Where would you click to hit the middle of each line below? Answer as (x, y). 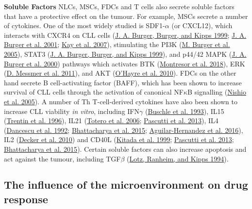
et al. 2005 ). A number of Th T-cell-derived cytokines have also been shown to (121, 101)
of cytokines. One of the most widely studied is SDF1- (84, 25)
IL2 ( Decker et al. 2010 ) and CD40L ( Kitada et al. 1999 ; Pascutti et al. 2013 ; (119, 139)
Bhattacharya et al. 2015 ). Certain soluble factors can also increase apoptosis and (125, 149)
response (26, 199)
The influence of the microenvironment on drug (126, 185)
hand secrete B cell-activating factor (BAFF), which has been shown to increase (123, 82)
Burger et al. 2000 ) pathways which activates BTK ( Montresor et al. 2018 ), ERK (125, 63)
